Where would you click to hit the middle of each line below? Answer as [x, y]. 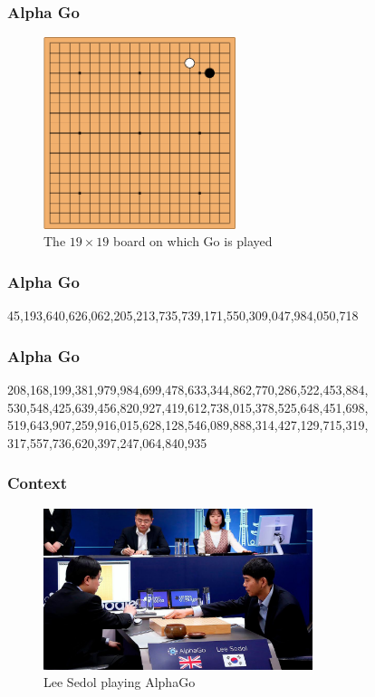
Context [38, 483]
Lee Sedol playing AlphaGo [120, 682]
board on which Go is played [193, 241]
